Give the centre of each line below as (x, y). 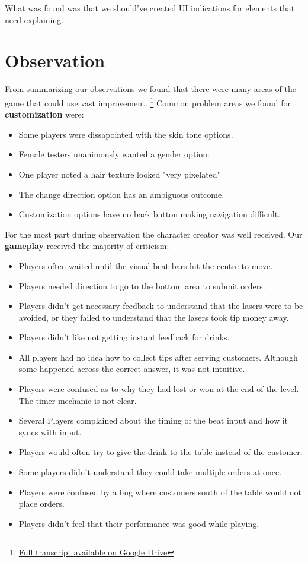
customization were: (44, 114)
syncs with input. (50, 432)
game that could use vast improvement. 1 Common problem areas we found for (148, 102)
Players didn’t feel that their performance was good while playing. (139, 523)
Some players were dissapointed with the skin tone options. (126, 134)
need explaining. (34, 19)
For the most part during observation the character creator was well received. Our (154, 234)
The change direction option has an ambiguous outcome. (121, 194)
